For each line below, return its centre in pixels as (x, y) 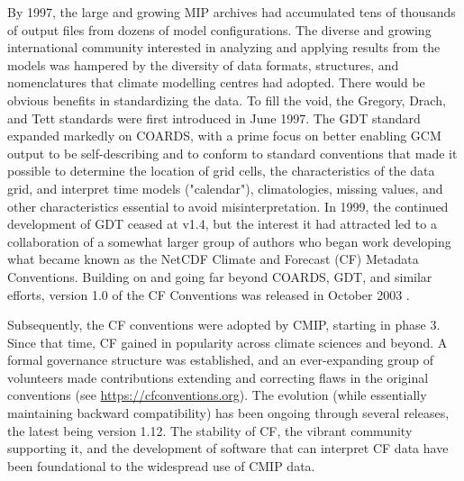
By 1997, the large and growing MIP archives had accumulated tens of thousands (232, 12)
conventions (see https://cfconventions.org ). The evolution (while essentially (217, 395)
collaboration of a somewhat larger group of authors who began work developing (229, 241)
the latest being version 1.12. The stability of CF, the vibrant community (210, 430)
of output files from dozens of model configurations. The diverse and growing (219, 29)
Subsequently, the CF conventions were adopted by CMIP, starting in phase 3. (224, 325)
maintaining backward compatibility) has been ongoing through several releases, (228, 413)
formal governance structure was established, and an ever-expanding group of (221, 360)
